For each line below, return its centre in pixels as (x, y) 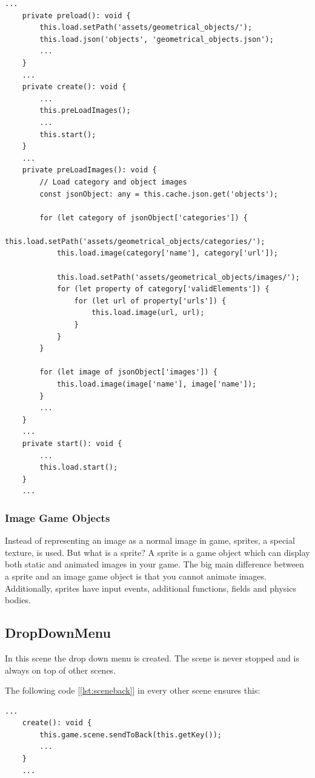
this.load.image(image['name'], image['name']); (157, 384)
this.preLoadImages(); (85, 111)
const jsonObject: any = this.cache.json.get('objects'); (159, 194)
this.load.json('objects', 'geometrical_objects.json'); (157, 39)
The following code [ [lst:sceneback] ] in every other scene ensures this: (133, 690)
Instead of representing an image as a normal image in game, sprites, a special (150, 540)
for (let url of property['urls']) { (150, 301)
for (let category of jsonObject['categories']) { (144, 218)
